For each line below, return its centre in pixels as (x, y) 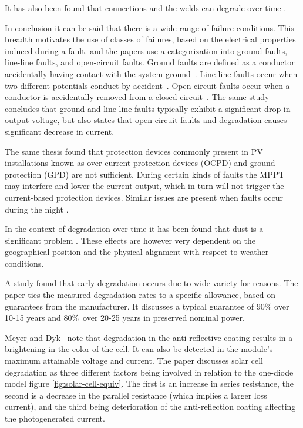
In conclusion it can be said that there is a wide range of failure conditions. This (149, 27)
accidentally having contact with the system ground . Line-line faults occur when (151, 73)
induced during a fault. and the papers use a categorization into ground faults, (146, 50)
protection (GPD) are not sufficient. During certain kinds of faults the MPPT (145, 174)
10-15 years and (33, 318)
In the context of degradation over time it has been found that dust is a (134, 229)
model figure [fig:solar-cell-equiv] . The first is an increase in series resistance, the (149, 384)
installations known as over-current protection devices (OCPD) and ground (140, 163)
